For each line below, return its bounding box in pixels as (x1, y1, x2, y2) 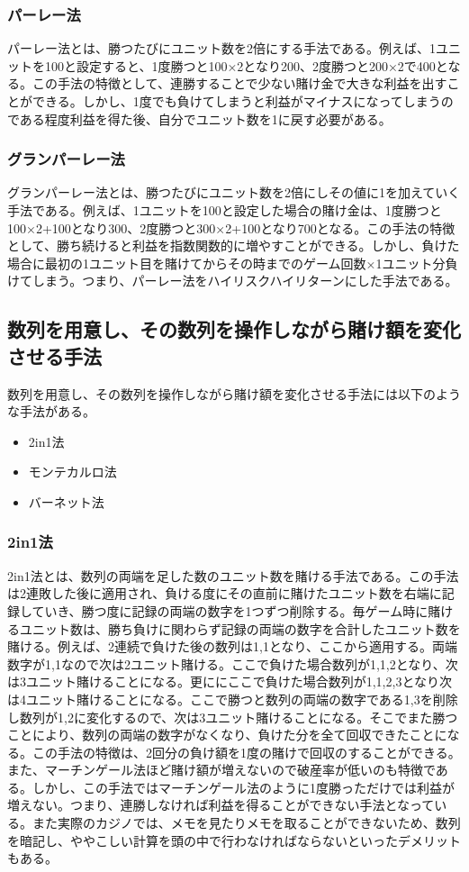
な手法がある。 (7, 402, 95, 421)
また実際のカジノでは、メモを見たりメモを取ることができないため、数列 (32, 813, 461, 832)
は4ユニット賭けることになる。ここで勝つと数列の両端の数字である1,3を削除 (7, 689, 458, 708)
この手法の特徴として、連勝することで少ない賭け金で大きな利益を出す (32, 74, 447, 93)
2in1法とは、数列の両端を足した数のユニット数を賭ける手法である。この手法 (7, 566, 459, 585)
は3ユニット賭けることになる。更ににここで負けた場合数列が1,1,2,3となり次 (7, 672, 452, 691)
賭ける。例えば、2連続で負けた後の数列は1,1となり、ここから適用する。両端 (7, 637, 457, 656)
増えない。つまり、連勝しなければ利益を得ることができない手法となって (7, 795, 435, 814)
